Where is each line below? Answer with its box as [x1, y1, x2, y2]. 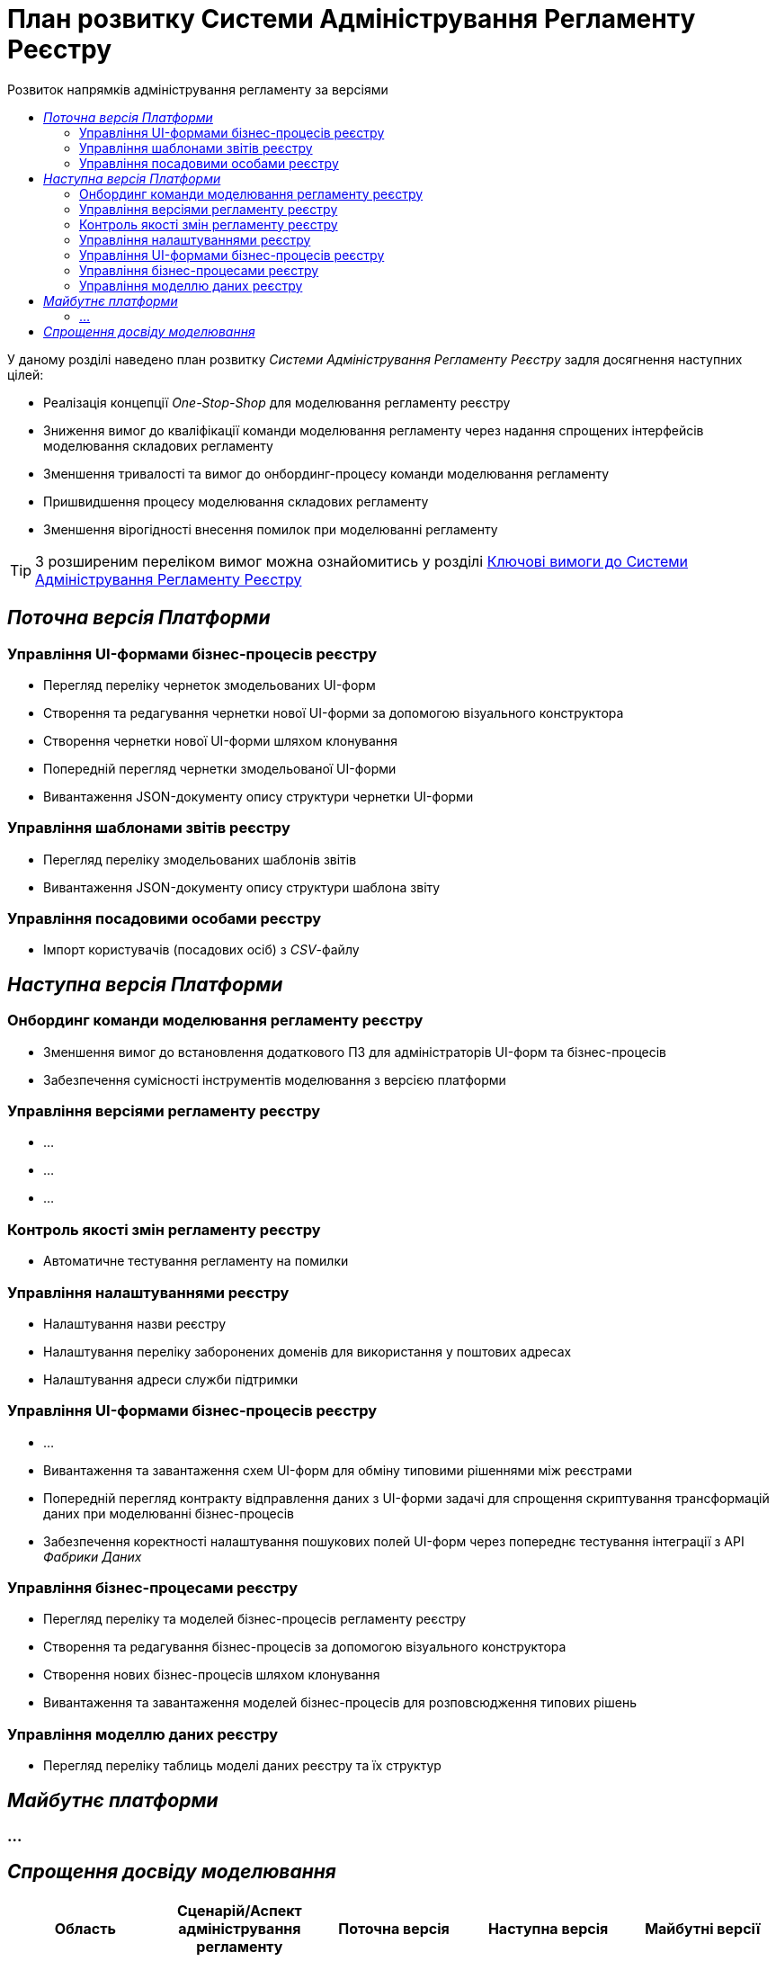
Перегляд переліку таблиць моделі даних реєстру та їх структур [43, 1758, 442, 1774]
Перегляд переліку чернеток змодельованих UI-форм [43, 676, 376, 693]
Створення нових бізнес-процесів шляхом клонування [43, 1667, 380, 1683]
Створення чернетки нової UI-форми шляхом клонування [43, 732, 398, 748]
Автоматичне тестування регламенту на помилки [43, 1253, 349, 1269]
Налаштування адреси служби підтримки [43, 1371, 299, 1387]
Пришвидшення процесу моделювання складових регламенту [43, 493, 429, 509]
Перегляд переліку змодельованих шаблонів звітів [43, 851, 357, 867]
